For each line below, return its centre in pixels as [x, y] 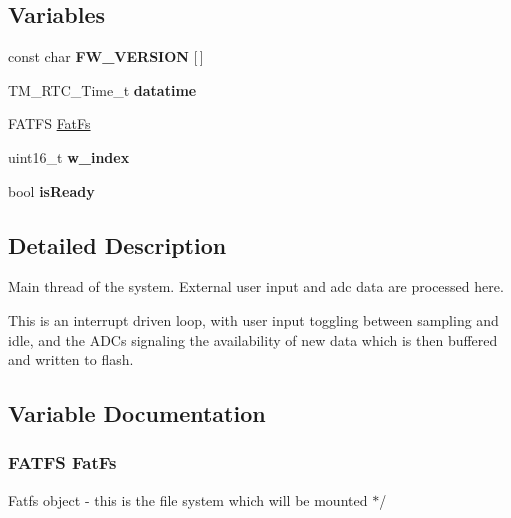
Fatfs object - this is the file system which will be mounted [188, 499]
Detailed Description [117, 244]
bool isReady [51, 190]
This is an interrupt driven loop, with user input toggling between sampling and [253, 319]
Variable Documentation [137, 413]
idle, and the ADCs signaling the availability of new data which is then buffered [253, 339]
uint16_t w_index [69, 156]
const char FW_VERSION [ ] [106, 56]
